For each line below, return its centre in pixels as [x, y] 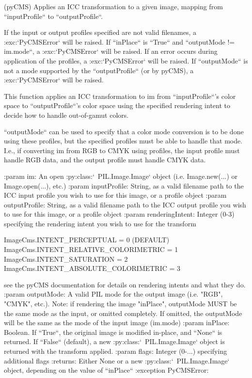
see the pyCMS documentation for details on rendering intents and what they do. [125, 284]
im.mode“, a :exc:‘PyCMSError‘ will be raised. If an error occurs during [111, 51]
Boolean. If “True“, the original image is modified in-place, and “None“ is [113, 332]
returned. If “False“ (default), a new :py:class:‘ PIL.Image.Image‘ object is [114, 341]
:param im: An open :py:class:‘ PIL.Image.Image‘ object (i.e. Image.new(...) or [121, 176]
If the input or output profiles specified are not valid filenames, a [100, 32]
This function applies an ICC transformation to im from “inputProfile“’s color [120, 96]
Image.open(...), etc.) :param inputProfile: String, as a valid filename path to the [124, 185]
